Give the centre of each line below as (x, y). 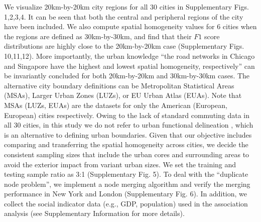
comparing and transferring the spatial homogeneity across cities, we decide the (126, 144)
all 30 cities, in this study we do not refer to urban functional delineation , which (129, 125)
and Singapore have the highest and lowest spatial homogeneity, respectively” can (129, 66)
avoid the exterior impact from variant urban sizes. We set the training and (120, 164)
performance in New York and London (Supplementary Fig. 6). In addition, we (125, 194)
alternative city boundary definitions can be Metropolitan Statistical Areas (119, 85)
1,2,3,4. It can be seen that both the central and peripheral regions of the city (124, 16)
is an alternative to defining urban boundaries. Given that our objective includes (128, 134)
